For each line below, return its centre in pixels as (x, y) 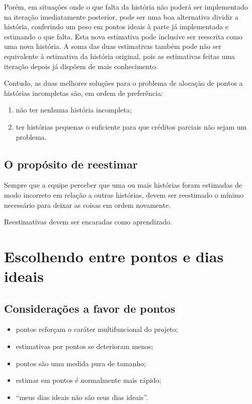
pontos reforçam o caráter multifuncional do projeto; (97, 329)
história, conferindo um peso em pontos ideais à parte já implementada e (116, 26)
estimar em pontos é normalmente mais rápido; (89, 380)
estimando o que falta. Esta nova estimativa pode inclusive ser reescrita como (123, 36)
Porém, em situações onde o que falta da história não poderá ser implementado (126, 7)
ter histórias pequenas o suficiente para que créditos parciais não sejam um (131, 126)
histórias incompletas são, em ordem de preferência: (83, 93)
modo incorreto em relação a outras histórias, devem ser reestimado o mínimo (124, 194)
